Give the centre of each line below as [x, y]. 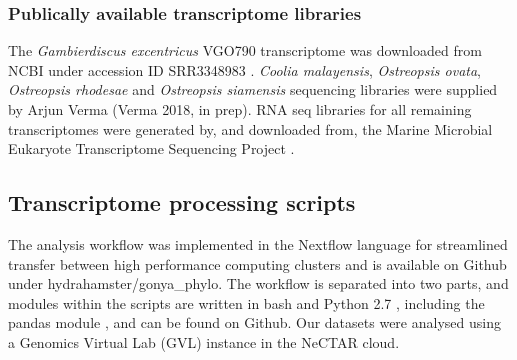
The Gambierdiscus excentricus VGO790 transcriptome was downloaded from [245, 50]
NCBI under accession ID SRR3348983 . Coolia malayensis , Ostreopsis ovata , [244, 69]
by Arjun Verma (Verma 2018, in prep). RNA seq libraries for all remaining [240, 109]
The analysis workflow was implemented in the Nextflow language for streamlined [258, 243]
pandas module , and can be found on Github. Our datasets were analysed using [254, 322]
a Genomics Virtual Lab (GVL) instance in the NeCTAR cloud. [204, 341]
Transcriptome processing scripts [182, 202]
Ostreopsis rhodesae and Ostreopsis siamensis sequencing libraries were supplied [253, 89]
